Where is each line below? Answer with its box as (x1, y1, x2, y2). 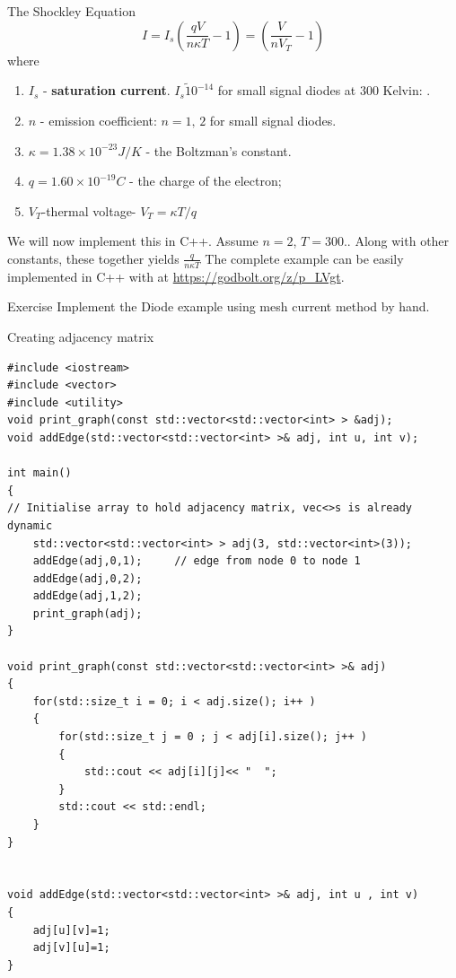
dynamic (7, 519, 53, 532)
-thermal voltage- (41, 201, 136, 220)
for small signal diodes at (217, 81, 356, 100)
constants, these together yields (7, 249, 180, 267)
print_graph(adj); (32, 607, 143, 620)
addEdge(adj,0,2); (32, 572, 143, 585)
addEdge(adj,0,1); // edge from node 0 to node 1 (32, 554, 361, 568)
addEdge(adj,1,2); (32, 589, 143, 603)
